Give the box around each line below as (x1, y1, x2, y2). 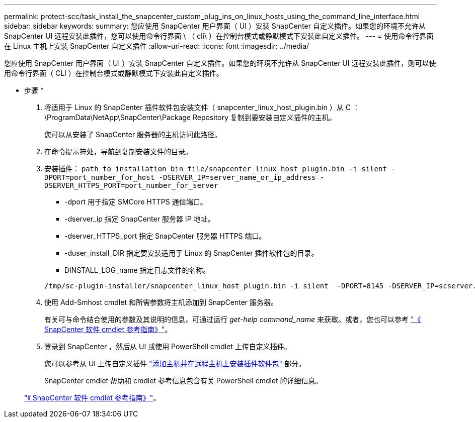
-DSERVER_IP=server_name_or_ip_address (159, 173, 316, 181)
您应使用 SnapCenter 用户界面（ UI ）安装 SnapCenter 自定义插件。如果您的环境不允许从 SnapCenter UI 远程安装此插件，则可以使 (4, 59, 436, 67)
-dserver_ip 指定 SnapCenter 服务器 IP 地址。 (64, 215, 215, 223)
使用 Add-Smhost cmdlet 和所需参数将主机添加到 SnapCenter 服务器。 (44, 298, 278, 306)
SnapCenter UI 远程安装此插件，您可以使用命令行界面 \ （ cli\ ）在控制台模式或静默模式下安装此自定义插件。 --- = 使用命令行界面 (4, 32, 434, 40)
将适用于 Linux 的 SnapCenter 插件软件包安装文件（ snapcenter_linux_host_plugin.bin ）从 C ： (44, 103, 360, 112)
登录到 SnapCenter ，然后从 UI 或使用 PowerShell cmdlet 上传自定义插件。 (44, 342, 291, 351)
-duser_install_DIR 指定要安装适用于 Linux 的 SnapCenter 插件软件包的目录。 (64, 249, 319, 257)
